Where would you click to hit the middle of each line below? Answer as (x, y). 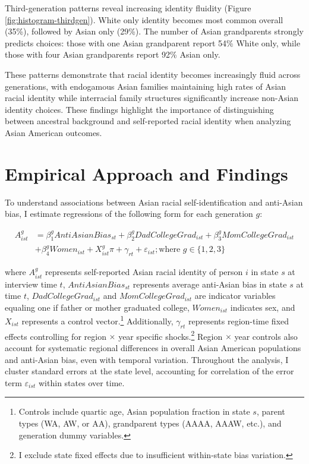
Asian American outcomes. (53, 132)
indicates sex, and (263, 307)
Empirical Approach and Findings (146, 173)
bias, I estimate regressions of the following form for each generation (129, 214)
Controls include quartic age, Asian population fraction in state (134, 411)
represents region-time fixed (239, 321)
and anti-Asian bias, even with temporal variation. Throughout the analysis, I (147, 359)
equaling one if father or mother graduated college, (97, 307)
